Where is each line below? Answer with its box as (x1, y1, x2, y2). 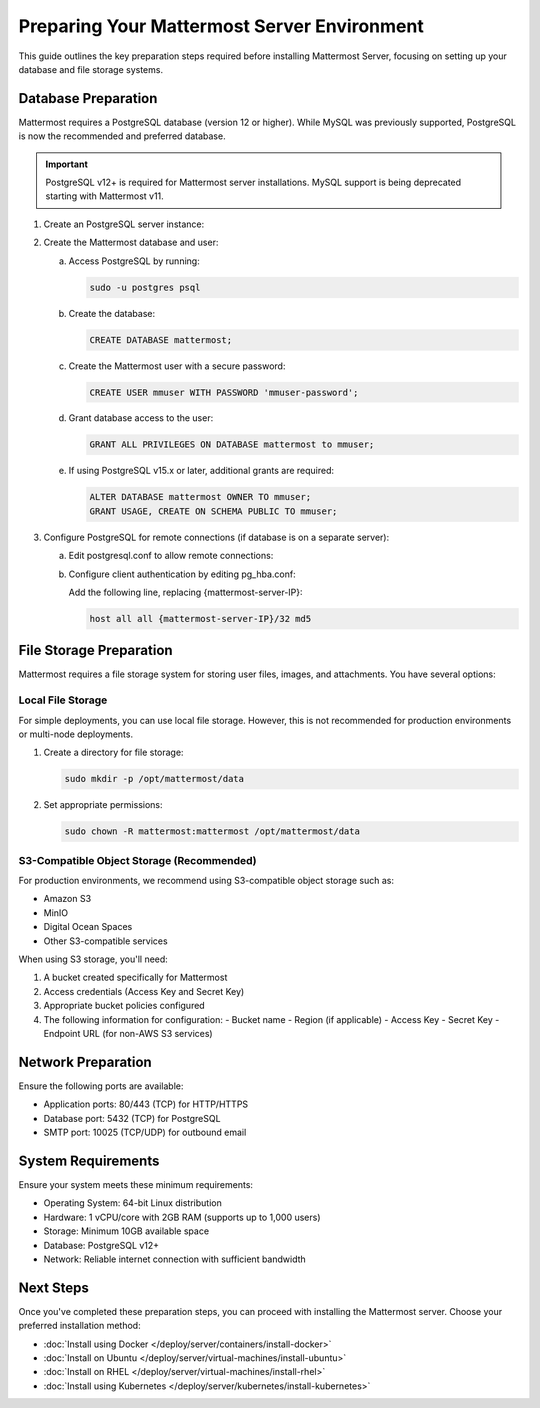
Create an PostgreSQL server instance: (43, 218, 205, 230)
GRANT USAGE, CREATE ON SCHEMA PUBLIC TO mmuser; (89, 505, 338, 517)
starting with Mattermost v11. (45, 190, 164, 202)
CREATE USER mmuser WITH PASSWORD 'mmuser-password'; (89, 386, 359, 398)
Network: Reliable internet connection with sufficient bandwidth (43, 1253, 307, 1265)
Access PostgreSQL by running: (68, 255, 200, 267)
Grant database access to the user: (68, 412, 214, 424)
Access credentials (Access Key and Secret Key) (43, 985, 245, 997)
